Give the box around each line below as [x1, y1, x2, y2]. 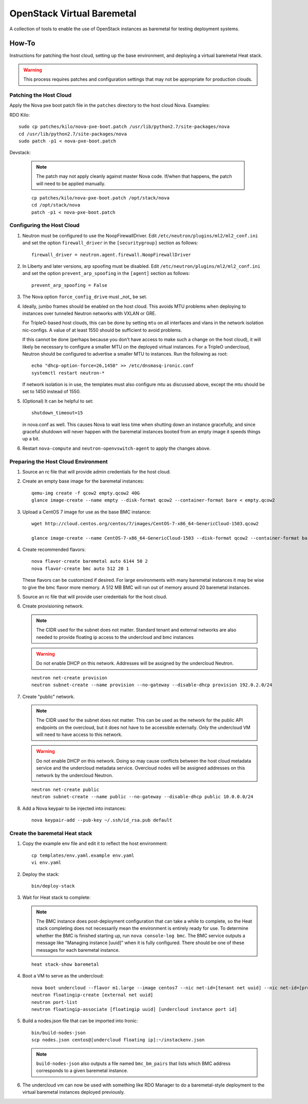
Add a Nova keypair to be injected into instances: [22, 805, 126, 812]
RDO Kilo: [9, 112, 30, 118]
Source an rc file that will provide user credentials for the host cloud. [22, 594, 167, 600]
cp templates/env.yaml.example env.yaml [31, 852, 134, 858]
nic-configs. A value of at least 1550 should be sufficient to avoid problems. [22, 327, 182, 333]
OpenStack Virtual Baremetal [9, 8, 137, 19]
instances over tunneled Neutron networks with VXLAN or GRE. [22, 310, 157, 316]
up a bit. [22, 436, 40, 442]
